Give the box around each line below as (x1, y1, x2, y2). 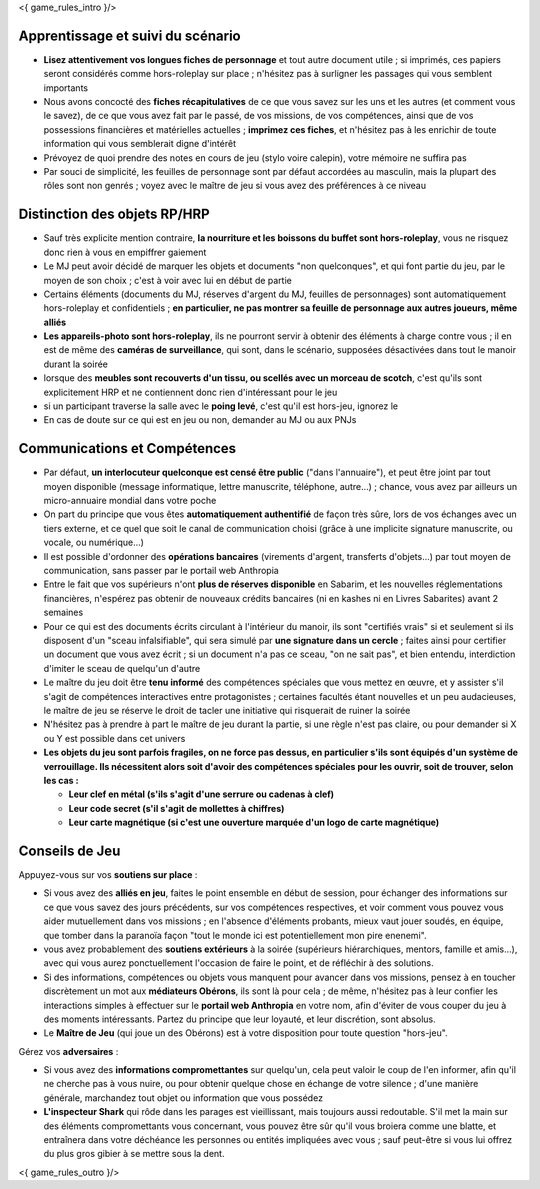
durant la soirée (43, 358, 109, 370)
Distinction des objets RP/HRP (18, 206, 210, 223)
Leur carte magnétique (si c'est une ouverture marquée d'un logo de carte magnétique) (68, 816, 440, 829)
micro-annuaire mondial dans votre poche (43, 495, 217, 507)
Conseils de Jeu (18, 842, 121, 859)
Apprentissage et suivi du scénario (18, 27, 241, 44)
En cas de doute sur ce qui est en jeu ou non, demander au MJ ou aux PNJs (43, 414, 357, 426)
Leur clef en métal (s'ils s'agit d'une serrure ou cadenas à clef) (68, 788, 335, 800)
